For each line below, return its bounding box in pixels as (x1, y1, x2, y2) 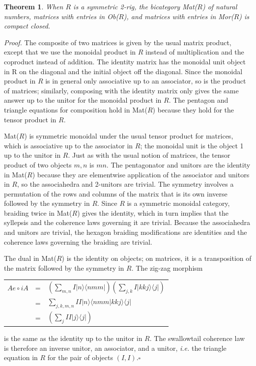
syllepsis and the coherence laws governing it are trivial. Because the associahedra (4, 217, 250, 227)
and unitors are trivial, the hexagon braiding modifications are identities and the (4, 227, 247, 237)
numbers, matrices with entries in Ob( (4, 11, 119, 21)
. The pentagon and (169, 95, 228, 105)
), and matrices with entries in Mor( (123, 11, 234, 21)
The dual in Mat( (4, 253, 57, 263)
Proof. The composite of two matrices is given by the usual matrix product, (4, 37, 231, 47)
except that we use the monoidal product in (4, 47, 136, 57)
